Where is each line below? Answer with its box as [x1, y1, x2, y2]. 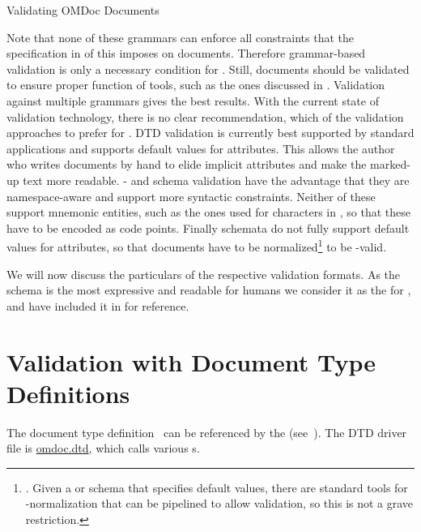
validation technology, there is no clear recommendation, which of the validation [6, 108, 404, 125]
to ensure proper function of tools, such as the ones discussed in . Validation [6, 76, 385, 93]
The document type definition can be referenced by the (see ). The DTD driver [6, 423, 407, 440]
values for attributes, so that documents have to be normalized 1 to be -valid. [6, 236, 387, 255]
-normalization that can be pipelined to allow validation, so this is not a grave [25, 495, 414, 512]
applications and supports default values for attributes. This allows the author [6, 139, 395, 157]
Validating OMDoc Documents [6, 2, 159, 18]
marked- [370, 156, 410, 173]
